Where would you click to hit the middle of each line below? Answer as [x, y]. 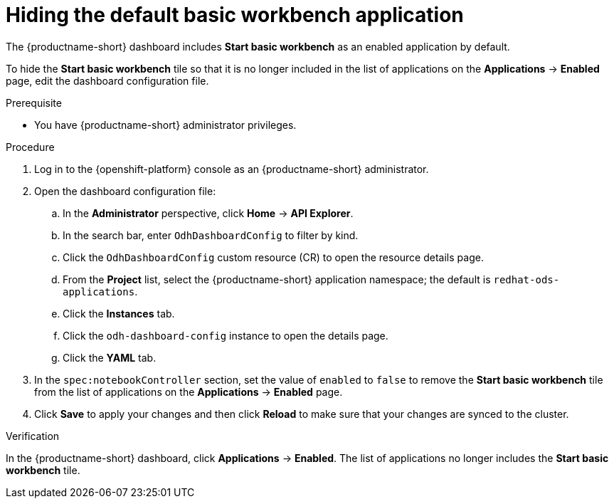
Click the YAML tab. [110, 357]
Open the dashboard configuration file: [125, 191]
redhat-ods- [526, 279]
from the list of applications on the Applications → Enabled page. [189, 392]
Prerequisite [34, 103]
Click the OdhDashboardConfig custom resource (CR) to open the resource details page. [273, 257]
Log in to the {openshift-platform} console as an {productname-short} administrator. [232, 169]
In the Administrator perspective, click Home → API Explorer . [208, 213]
